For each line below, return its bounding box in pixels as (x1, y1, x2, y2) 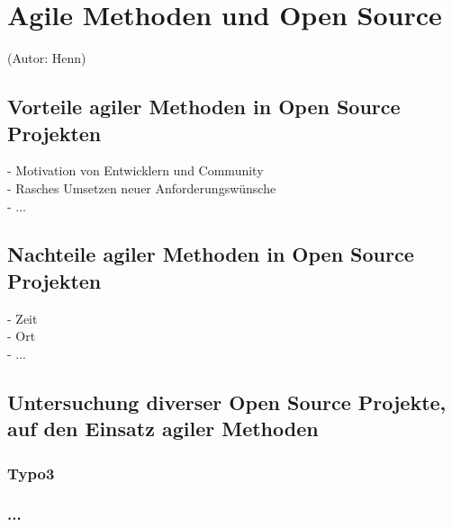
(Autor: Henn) (7, 49, 86, 67)
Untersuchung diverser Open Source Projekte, (7, 388, 447, 415)
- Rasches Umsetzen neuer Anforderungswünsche (7, 178, 276, 197)
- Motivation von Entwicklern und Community (7, 161, 264, 180)
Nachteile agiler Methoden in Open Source (7, 240, 414, 268)
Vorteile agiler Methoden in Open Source (7, 93, 401, 121)
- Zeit (7, 308, 38, 327)
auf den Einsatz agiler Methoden (7, 415, 319, 442)
